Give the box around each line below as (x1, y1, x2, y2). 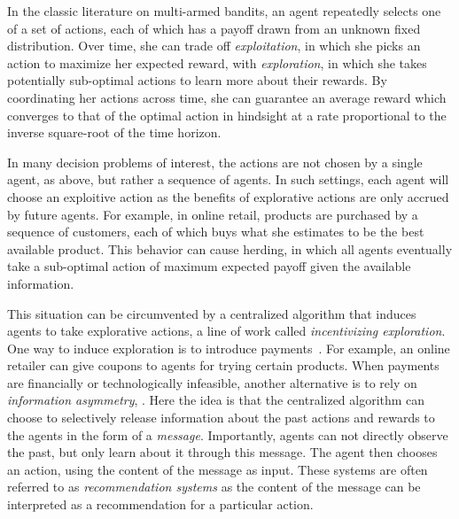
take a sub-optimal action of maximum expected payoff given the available (7, 257, 411, 275)
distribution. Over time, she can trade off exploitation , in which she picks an (7, 36, 421, 55)
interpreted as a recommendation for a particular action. (7, 495, 314, 514)
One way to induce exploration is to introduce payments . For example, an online (7, 338, 450, 357)
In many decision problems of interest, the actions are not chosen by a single (7, 152, 423, 171)
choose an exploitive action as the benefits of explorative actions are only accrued (7, 187, 449, 205)
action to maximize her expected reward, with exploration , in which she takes (7, 53, 427, 72)
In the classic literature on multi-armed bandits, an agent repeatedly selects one (7, 2, 441, 19)
